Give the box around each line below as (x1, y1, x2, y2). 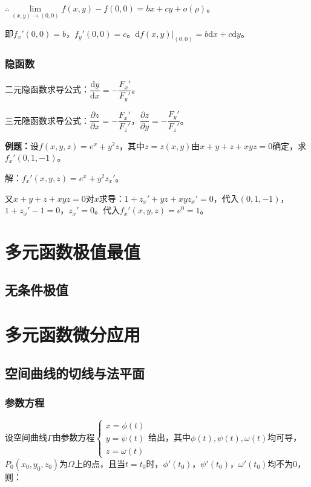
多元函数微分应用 (5, 322, 141, 347)
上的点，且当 (74, 457, 125, 469)
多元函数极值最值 (5, 239, 141, 263)
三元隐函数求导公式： (5, 114, 90, 126)
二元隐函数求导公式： (5, 83, 90, 95)
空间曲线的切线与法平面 (5, 363, 145, 382)
